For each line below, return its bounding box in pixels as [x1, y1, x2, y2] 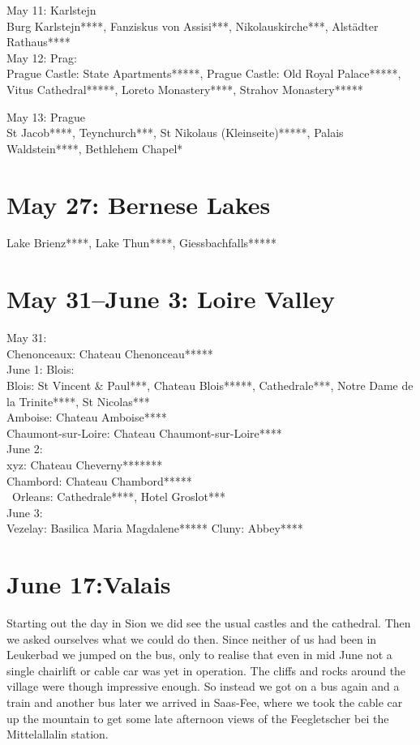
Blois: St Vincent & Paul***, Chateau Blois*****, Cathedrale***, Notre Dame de [6, 376, 414, 393]
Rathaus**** [6, 33, 71, 50]
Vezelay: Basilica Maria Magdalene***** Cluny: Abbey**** [6, 520, 303, 537]
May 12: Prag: [6, 49, 77, 66]
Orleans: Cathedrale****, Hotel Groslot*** [11, 488, 225, 505]
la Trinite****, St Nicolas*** [6, 392, 150, 409]
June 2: [6, 440, 43, 457]
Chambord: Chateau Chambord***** [6, 472, 192, 489]
